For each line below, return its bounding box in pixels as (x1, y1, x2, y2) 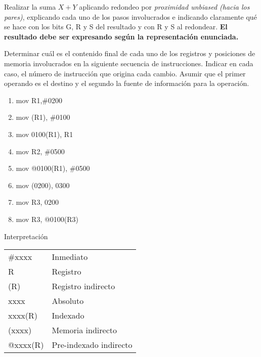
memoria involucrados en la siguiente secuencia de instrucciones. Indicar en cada (4, 58, 253, 68)
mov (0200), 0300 (16, 180, 70, 190)
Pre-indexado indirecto (52, 339, 133, 351)
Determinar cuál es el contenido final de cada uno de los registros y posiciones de (4, 48, 255, 59)
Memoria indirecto (52, 324, 117, 336)
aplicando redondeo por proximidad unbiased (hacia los (79, 2, 250, 12)
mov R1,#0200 (16, 95, 62, 105)
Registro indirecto (52, 280, 115, 292)
